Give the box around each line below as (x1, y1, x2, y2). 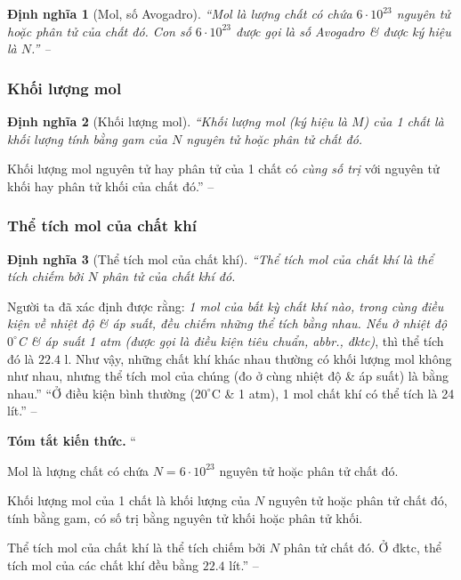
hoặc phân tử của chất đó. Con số (7, 21, 191, 40)
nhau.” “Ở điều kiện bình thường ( (7, 383, 195, 402)
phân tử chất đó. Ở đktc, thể (283, 538, 442, 557)
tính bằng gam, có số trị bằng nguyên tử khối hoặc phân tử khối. (7, 508, 363, 527)
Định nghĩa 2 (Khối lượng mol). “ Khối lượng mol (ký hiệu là (7, 112, 347, 130)
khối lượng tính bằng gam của (7, 129, 167, 148)
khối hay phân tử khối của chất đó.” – (7, 176, 214, 195)
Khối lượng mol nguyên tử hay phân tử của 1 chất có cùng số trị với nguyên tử (7, 159, 440, 178)
